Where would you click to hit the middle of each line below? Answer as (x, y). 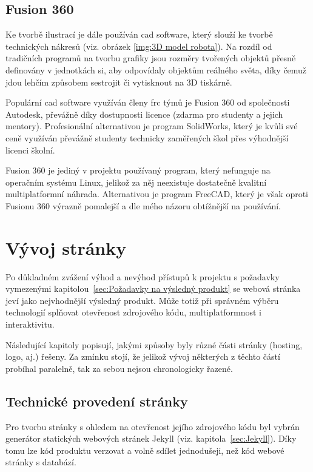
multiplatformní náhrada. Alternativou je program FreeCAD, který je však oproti (157, 194)
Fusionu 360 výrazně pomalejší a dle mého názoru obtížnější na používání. (143, 205)
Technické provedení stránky (97, 401)
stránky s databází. (41, 462)
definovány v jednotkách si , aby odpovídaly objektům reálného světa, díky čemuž (156, 69)
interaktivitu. (30, 324)
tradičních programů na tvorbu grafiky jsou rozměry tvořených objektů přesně (151, 58)
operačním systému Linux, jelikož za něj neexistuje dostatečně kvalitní (136, 182)
